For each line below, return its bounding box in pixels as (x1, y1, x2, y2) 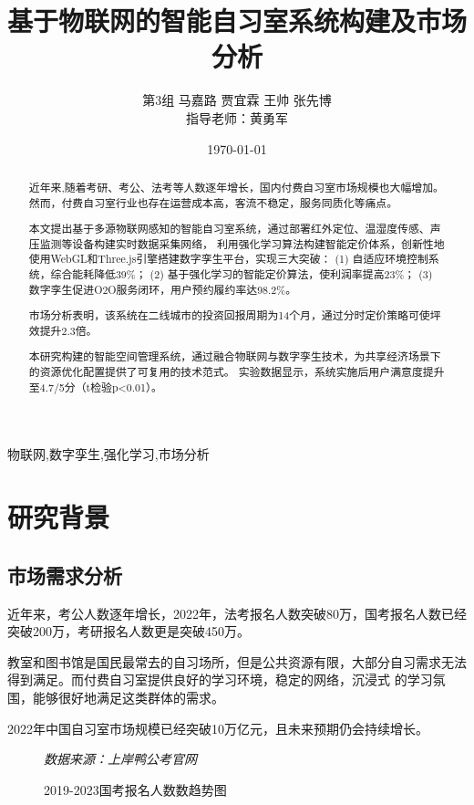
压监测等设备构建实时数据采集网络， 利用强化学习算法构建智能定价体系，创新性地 (28, 235, 445, 251)
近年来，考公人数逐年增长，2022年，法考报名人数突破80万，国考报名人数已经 (7, 603, 467, 622)
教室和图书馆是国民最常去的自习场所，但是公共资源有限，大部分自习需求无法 (7, 652, 467, 671)
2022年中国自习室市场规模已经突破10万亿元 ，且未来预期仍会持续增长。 (7, 718, 428, 737)
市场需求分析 (7, 560, 122, 589)
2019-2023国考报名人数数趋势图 (44, 779, 227, 799)
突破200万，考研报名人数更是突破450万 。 (7, 622, 250, 641)
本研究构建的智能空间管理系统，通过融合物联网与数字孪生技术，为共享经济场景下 (28, 349, 441, 364)
